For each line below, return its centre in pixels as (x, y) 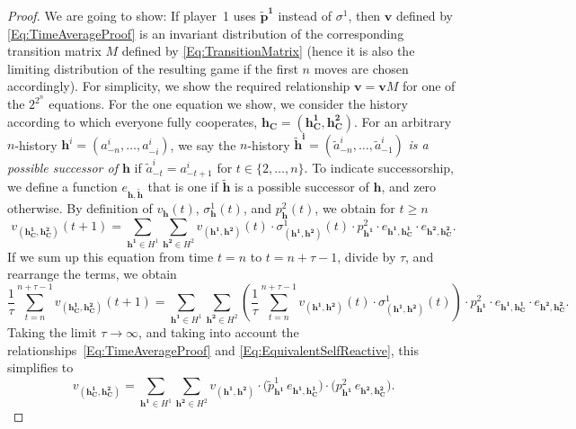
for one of (429, 86)
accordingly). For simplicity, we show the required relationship (179, 86)
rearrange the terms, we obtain (92, 274)
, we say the (203, 144)
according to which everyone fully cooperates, (133, 121)
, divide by (367, 256)
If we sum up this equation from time (111, 256)
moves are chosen (361, 68)
